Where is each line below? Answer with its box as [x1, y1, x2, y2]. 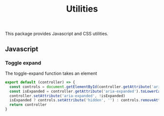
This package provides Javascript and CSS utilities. [5, 31, 108, 37]
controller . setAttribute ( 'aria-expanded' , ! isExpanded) [9, 93, 125, 98]
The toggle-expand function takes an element [5, 70, 97, 76]
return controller [9, 102, 47, 107]
